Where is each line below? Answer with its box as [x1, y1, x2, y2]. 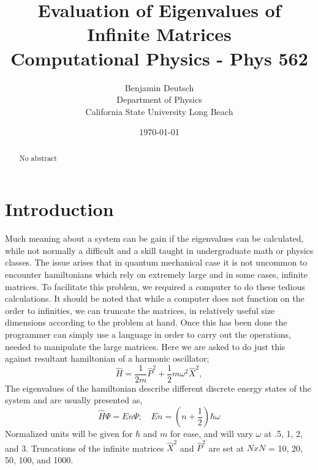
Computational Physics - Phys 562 [10, 45, 308, 70]
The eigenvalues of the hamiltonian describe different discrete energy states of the [5, 381, 311, 394]
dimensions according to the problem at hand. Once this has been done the [5, 316, 287, 329]
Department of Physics [116, 93, 202, 106]
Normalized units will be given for [5, 427, 133, 440]
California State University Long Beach [85, 105, 233, 117]
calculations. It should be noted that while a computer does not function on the [5, 292, 305, 305]
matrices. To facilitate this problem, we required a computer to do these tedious [5, 280, 305, 293]
